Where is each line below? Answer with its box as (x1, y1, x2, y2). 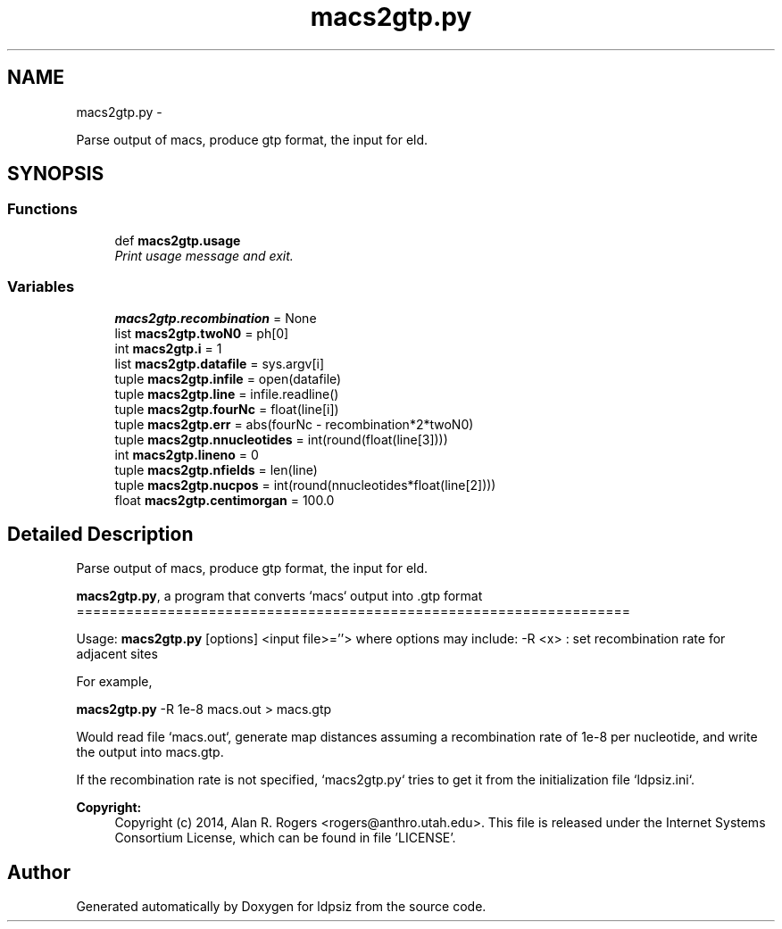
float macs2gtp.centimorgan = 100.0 (114, 492, 335, 508)
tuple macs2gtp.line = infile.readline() (114, 386, 339, 402)
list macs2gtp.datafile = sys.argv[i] (114, 355, 325, 371)
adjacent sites (76, 646, 158, 662)
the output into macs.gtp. (76, 744, 224, 760)
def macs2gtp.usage (114, 232, 241, 248)
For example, (76, 674, 153, 690)
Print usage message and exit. (114, 247, 294, 263)
